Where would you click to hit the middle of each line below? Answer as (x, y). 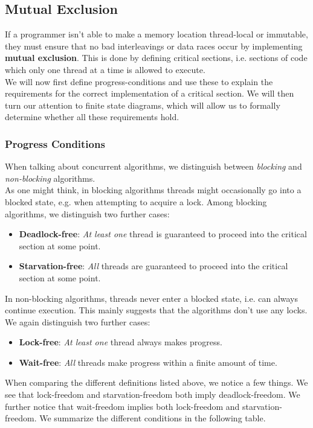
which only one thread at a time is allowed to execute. (105, 69)
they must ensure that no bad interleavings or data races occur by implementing (154, 46)
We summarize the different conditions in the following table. (153, 418)
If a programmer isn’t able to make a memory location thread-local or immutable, (156, 34)
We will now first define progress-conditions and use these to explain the (139, 81)
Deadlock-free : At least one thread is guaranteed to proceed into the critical (163, 234)
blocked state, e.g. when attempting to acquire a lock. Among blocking (136, 201)
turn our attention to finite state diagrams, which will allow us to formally (143, 105)
